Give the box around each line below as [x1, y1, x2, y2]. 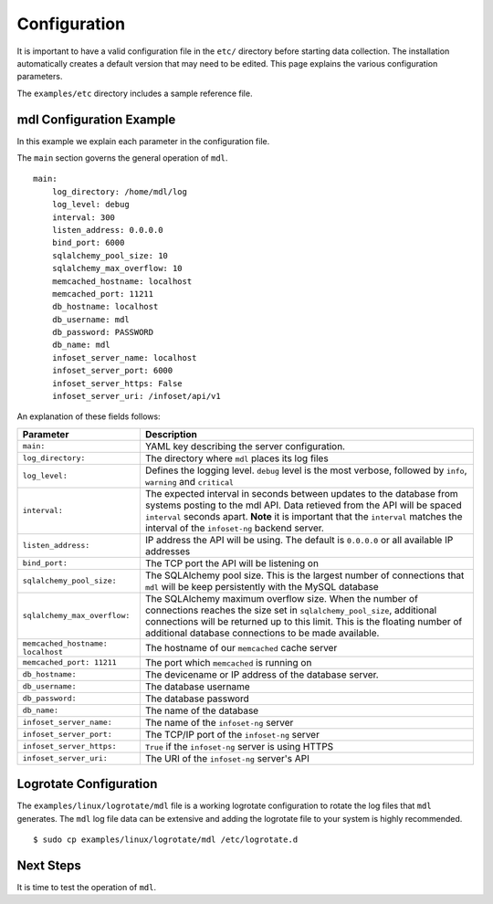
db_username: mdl [51, 314, 130, 324]
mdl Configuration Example [16, 111, 176, 127]
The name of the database [144, 704, 259, 717]
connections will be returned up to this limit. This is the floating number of [144, 615, 463, 627]
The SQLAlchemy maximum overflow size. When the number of [144, 592, 419, 604]
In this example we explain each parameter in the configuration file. [16, 135, 270, 146]
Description [144, 427, 198, 440]
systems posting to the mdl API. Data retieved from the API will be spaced [144, 499, 462, 511]
